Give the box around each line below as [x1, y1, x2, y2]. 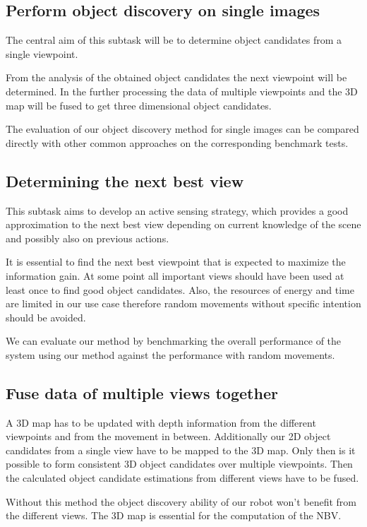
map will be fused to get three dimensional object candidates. [6, 97, 272, 112]
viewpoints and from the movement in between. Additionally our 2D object [6, 429, 331, 444]
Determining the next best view [6, 170, 244, 191]
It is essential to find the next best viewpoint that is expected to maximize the [6, 254, 346, 269]
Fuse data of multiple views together [6, 381, 278, 403]
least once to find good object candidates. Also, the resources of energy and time [6, 282, 354, 297]
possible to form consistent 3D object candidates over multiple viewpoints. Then [6, 456, 353, 471]
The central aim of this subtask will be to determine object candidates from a [6, 32, 342, 47]
